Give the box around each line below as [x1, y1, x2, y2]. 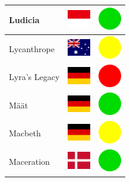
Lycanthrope [9, 42, 55, 55]
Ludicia [9, 13, 40, 25]
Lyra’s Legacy [9, 71, 60, 83]
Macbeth [9, 127, 41, 139]
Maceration [9, 155, 50, 168]
